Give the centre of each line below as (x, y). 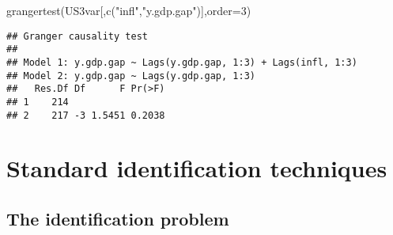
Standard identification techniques (197, 168)
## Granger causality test (77, 36)
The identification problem (118, 218)
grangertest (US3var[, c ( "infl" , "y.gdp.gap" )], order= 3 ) (129, 10)
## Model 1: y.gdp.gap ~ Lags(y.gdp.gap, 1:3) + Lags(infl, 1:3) (182, 62)
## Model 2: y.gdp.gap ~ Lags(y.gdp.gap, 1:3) (131, 76)
